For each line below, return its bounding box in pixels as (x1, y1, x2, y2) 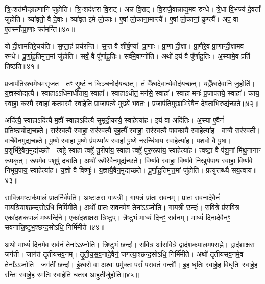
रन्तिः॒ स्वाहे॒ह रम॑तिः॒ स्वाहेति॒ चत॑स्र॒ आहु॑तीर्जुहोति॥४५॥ (5, 269, 139, 279)
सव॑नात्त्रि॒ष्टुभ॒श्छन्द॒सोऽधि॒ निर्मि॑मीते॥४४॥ (5, 222, 105, 233)
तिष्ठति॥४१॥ (5, 60, 39, 71)
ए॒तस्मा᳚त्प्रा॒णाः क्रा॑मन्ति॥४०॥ (5, 23, 75, 34)
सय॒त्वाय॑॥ (231, 165, 257, 175)
